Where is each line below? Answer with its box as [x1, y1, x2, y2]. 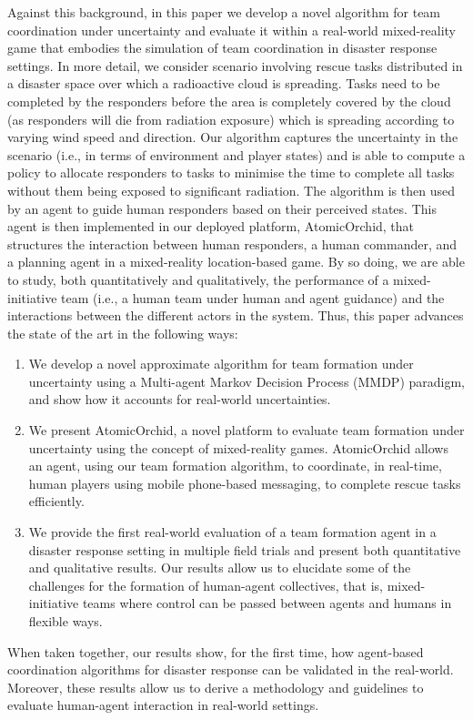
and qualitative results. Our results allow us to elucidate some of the [28, 558, 411, 577]
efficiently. [28, 492, 85, 511]
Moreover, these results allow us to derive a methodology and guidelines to [7, 677, 424, 696]
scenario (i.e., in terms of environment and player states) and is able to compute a [7, 145, 466, 164]
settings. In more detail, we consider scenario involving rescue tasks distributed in [7, 56, 463, 75]
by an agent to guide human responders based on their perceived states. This [7, 198, 437, 218]
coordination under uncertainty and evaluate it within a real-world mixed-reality [7, 20, 457, 39]
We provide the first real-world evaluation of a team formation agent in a [28, 522, 437, 542]
